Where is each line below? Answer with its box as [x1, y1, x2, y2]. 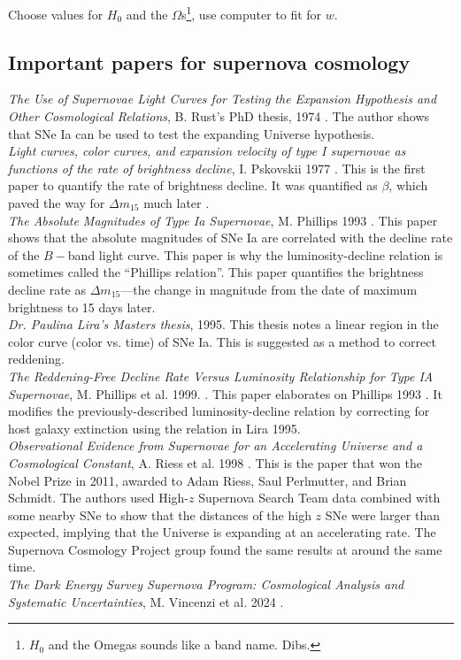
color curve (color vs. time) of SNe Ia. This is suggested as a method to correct [8, 332, 436, 350]
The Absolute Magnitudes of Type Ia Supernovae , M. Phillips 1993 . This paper [8, 211, 438, 229]
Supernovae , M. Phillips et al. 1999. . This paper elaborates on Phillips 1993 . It [8, 384, 442, 403]
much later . [143, 194, 210, 212]
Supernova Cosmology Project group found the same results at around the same [8, 540, 442, 558]
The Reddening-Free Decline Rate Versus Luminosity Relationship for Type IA [8, 366, 434, 385]
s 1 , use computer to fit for [181, 3, 322, 23]
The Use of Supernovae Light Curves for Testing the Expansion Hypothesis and [8, 89, 437, 108]
